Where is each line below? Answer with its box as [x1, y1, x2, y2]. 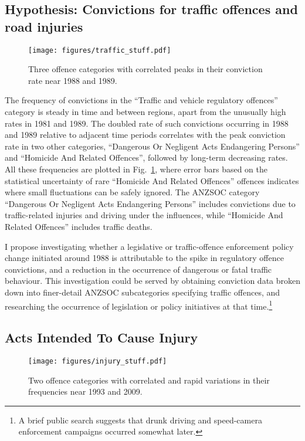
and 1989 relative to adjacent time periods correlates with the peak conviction [5, 128, 286, 141]
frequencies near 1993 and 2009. [28, 385, 143, 398]
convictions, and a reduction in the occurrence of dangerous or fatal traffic [5, 263, 272, 275]
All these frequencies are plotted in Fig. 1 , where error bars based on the [5, 163, 267, 175]
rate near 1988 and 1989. [28, 74, 117, 86]
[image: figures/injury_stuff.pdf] [28, 357, 167, 365]
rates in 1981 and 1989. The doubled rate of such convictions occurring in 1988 [5, 117, 289, 129]
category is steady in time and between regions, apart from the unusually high [5, 106, 286, 118]
